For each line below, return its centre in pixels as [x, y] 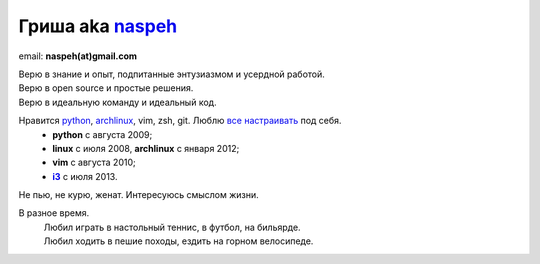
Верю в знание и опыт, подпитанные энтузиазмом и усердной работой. [171, 74]
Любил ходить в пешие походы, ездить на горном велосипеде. [178, 241]
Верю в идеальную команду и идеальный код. [117, 102]
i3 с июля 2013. [85, 176]
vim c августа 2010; [94, 162]
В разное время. [54, 213]
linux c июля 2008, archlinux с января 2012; [146, 148]
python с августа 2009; [102, 134]
